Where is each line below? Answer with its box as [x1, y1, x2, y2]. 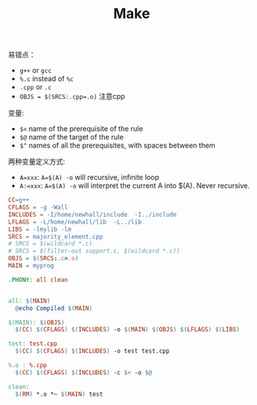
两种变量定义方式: [8, 157, 66, 166]
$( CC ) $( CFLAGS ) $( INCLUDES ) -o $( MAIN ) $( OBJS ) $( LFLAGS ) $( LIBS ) [15, 326, 241, 334]
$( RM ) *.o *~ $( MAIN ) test [15, 390, 103, 398]
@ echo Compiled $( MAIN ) [15, 304, 92, 312]
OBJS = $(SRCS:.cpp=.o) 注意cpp [19, 92, 125, 101]
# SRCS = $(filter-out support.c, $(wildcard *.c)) [8, 247, 180, 255]
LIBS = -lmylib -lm [8, 225, 72, 233]
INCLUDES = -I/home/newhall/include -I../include [8, 210, 177, 218]
